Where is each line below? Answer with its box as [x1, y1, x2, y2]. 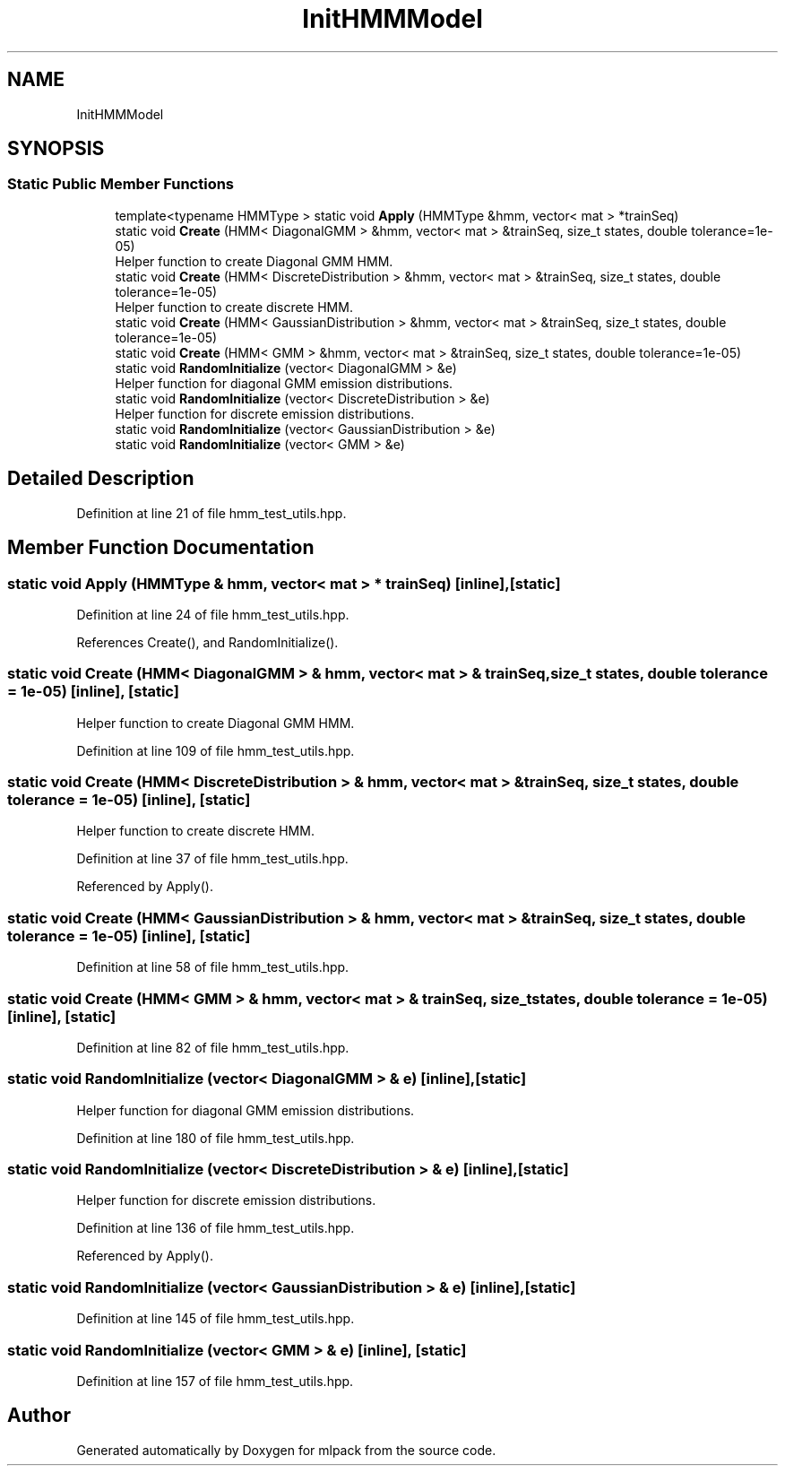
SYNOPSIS [7, 137, 105, 160]
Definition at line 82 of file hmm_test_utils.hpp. [76, 1039, 349, 1055]
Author [7, 1404, 71, 1427]
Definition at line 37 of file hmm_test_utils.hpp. [76, 851, 349, 867]
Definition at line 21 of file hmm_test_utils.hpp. [76, 505, 347, 521]
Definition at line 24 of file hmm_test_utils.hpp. [76, 606, 349, 622]
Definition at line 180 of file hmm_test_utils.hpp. [76, 1130, 355, 1146]
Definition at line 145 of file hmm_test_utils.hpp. [76, 1311, 355, 1327]
